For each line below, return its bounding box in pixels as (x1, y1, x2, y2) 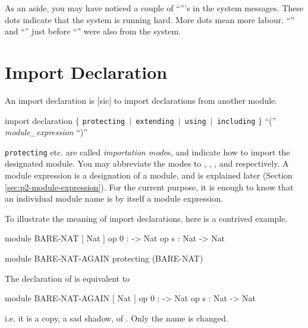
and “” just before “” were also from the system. (5, 25, 181, 37)
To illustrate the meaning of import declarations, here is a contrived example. (5, 212, 288, 224)
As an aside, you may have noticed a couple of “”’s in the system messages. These (5, 2, 304, 14)
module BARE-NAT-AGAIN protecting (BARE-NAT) (5, 251, 203, 264)
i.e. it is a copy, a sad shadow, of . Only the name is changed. (5, 311, 228, 324)
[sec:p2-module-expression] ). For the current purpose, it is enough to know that (5, 180, 294, 193)
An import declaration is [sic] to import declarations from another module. (5, 94, 278, 106)
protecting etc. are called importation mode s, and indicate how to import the (5, 145, 290, 158)
